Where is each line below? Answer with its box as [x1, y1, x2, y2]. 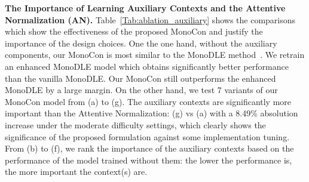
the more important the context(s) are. [5, 165, 148, 178]
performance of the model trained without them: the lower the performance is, [5, 153, 292, 166]
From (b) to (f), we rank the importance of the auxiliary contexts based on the [5, 142, 294, 155]
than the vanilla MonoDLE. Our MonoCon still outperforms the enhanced [5, 72, 276, 84]
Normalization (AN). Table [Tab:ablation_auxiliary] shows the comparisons [5, 13, 296, 26]
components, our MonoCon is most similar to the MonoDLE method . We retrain [5, 48, 305, 61]
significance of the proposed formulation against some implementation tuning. [5, 130, 290, 143]
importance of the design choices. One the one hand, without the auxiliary [5, 36, 277, 49]
